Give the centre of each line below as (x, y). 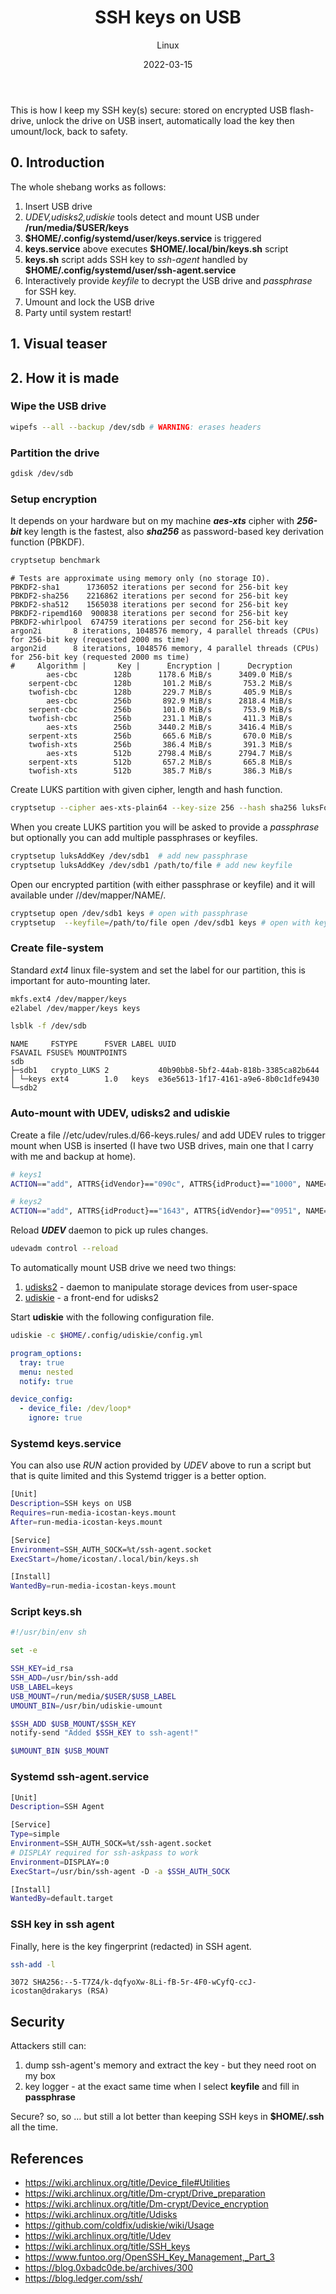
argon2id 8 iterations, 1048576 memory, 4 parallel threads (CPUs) (165, 649)
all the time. (34, 2127)
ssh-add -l (33, 1964)
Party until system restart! (78, 312)
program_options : (46, 1353)
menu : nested (46, 1372)
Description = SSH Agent (57, 1807)
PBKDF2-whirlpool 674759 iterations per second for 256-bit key (149, 622)
